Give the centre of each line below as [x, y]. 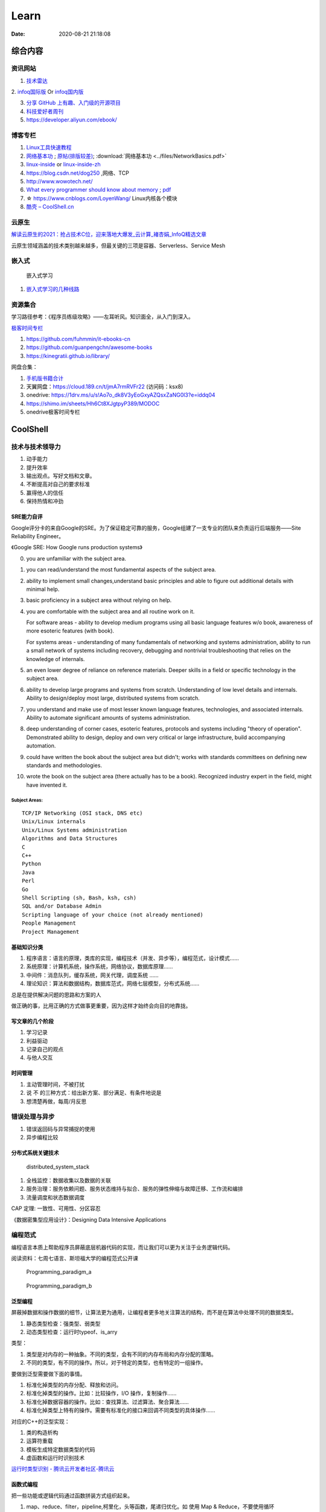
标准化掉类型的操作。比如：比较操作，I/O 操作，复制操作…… [101, 1393]
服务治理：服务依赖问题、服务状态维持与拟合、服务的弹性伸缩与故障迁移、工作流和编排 [135, 1189]
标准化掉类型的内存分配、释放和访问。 [74, 1384]
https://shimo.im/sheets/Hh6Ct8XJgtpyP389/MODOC [93, 403]
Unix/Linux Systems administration [75, 830]
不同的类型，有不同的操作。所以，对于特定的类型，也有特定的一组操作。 [116, 1363]
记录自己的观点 [45, 1049]
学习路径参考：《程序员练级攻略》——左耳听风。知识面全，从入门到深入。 [102, 317]
